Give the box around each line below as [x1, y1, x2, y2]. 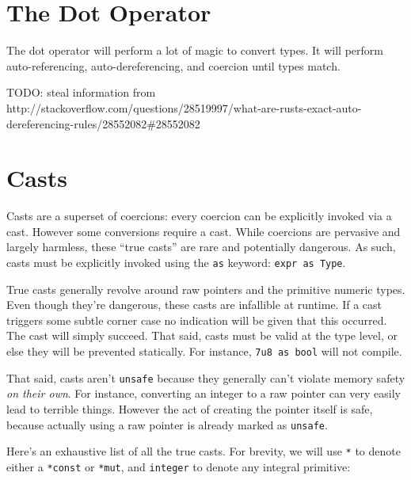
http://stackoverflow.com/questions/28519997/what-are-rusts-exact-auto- [6, 99, 362, 116]
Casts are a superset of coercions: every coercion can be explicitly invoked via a [6, 208, 392, 224]
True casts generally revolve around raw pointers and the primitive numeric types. [6, 280, 405, 297]
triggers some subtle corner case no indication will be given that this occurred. [6, 311, 387, 328]
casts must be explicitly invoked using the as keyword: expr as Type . [6, 254, 346, 270]
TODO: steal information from [6, 84, 156, 101]
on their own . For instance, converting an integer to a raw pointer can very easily [6, 385, 401, 402]
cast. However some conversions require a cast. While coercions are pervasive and [6, 223, 401, 239]
